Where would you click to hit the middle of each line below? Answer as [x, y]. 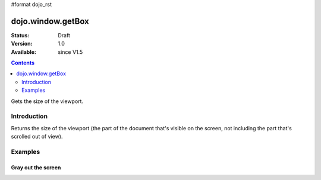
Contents [23, 63]
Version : [22, 44]
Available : [24, 52]
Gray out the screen [36, 167]
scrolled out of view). [37, 137]
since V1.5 [70, 52]
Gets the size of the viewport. [47, 101]
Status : [20, 35]
